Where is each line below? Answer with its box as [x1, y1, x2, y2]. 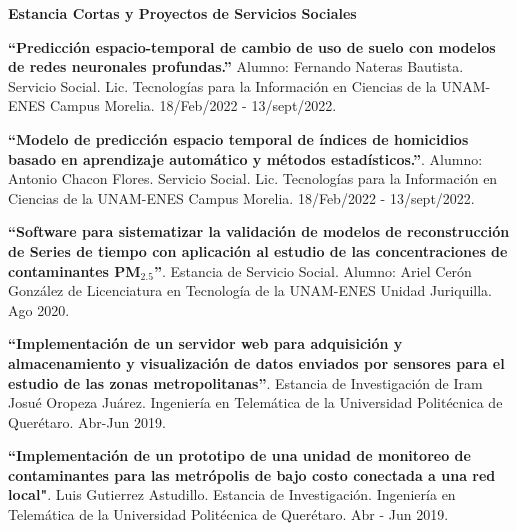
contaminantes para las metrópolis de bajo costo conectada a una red [8, 464, 496, 485]
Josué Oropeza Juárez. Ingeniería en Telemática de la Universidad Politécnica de [8, 392, 503, 413]
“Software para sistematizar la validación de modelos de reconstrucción [8, 221, 510, 242]
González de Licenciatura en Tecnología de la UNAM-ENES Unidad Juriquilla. [8, 280, 492, 301]
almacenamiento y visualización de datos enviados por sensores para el [8, 352, 505, 373]
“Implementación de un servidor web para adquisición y [8, 333, 403, 354]
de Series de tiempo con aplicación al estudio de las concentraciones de [8, 240, 508, 261]
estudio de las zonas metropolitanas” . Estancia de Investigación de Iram [8, 372, 483, 393]
